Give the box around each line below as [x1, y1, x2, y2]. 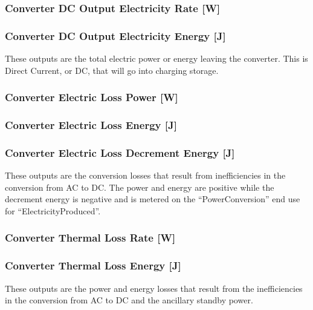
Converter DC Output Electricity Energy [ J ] [5, 28, 226, 43]
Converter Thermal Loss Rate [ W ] [5, 230, 176, 245]
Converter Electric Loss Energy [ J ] [5, 117, 177, 133]
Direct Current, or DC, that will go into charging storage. [5, 64, 219, 76]
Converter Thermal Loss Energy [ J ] [5, 258, 181, 273]
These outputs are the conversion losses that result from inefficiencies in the [5, 169, 286, 182]
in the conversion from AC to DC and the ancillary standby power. [5, 294, 253, 306]
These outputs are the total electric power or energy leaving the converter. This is [5, 52, 308, 65]
